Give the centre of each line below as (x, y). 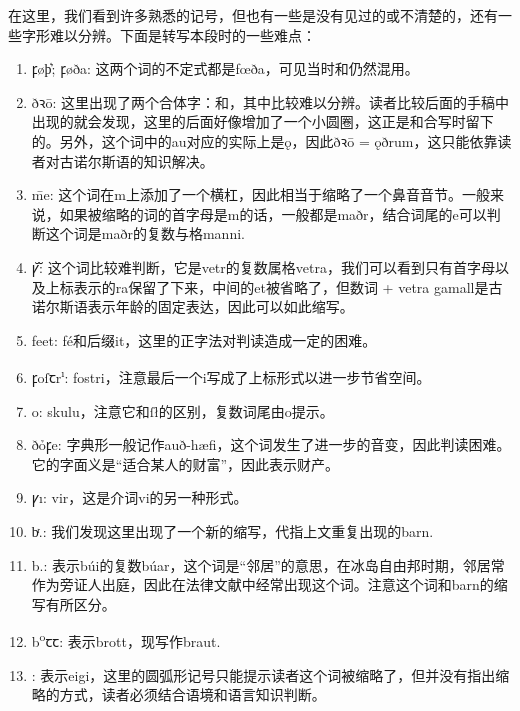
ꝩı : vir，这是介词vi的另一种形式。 (139, 497)
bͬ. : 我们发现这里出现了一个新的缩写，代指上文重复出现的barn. (232, 530)
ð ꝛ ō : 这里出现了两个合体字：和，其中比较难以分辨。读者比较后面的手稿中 (270, 101)
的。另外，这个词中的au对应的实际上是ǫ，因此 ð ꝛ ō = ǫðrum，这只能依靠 (264, 140)
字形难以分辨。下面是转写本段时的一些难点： (168, 34)
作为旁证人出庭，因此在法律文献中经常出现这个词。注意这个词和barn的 (262, 584)
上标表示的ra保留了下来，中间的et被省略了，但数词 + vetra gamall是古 (274, 286)
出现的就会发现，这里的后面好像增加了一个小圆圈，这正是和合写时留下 (262, 121)
